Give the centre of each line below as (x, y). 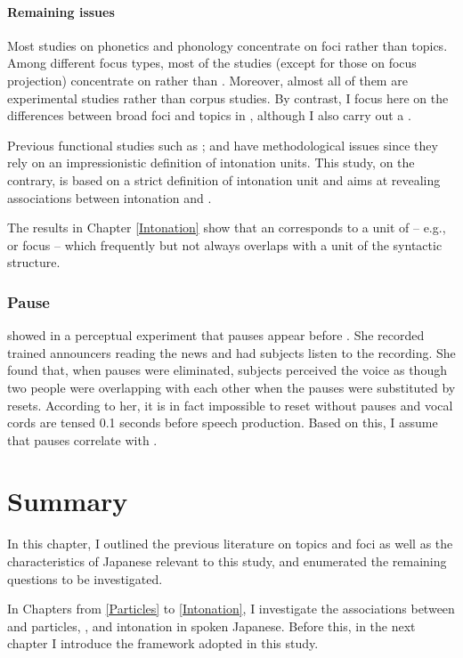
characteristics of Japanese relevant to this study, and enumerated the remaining (227, 561)
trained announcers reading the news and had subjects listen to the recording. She (231, 352)
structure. (34, 262)
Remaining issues (61, 11)
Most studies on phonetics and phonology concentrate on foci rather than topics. (227, 45)
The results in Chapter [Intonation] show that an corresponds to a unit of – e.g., (227, 227)
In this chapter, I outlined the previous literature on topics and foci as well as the (230, 544)
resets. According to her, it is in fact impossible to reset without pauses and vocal (230, 405)
